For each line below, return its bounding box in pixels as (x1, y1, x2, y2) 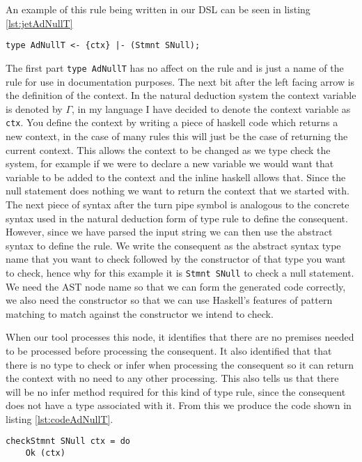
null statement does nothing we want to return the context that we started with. (6, 183, 349, 198)
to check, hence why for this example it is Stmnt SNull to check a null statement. (6, 265, 354, 279)
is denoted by (6, 101, 63, 116)
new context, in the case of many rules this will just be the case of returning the (6, 128, 348, 143)
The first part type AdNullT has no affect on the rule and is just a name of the (6, 60, 344, 75)
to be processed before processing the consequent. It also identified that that (6, 343, 332, 357)
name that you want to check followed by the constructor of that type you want (6, 252, 346, 266)
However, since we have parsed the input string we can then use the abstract (6, 224, 333, 239)
